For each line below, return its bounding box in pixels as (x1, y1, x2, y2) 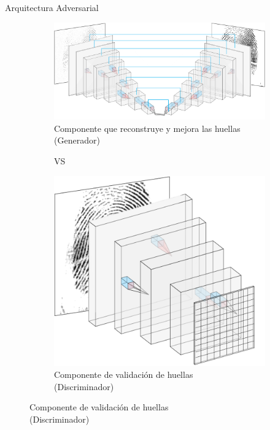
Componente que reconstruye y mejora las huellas (54, 121, 241, 134)
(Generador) (54, 134, 100, 147)
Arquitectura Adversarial (5, 1, 99, 13)
